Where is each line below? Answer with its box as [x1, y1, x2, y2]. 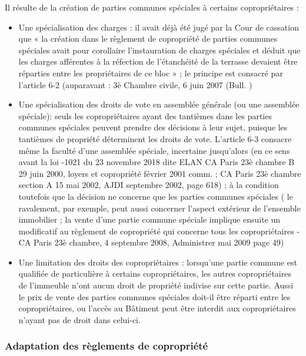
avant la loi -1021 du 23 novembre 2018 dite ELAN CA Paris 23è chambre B [18, 156, 295, 168]
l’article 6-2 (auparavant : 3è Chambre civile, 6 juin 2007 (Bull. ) [18, 78, 252, 90]
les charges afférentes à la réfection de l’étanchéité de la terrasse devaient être [18, 55, 298, 68]
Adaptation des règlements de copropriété [5, 338, 208, 353]
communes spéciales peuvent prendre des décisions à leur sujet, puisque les [18, 121, 288, 133]
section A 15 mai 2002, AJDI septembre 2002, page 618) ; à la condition [18, 179, 279, 191]
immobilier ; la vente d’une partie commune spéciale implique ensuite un [18, 213, 281, 226]
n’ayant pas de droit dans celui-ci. [18, 313, 141, 325]
